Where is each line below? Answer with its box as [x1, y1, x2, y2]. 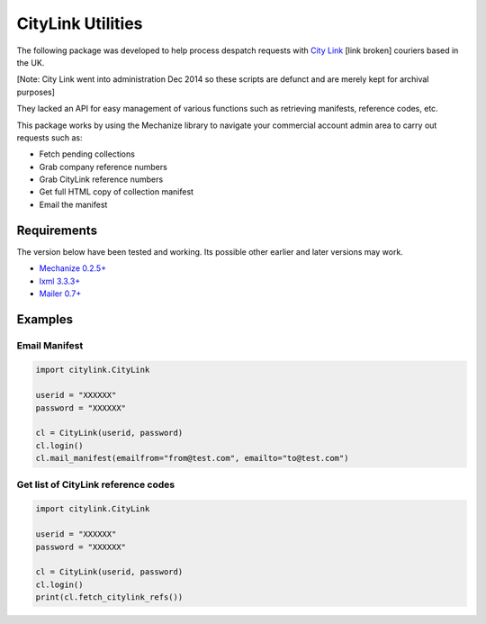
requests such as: [16, 131, 83, 143]
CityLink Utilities [16, 14, 143, 33]
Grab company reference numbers [39, 161, 168, 172]
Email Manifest [16, 339, 84, 351]
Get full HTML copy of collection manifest [39, 186, 193, 197]
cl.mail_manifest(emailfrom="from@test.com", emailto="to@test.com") [35, 453, 349, 464]
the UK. [16, 57, 45, 68]
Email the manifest [39, 199, 108, 210]
